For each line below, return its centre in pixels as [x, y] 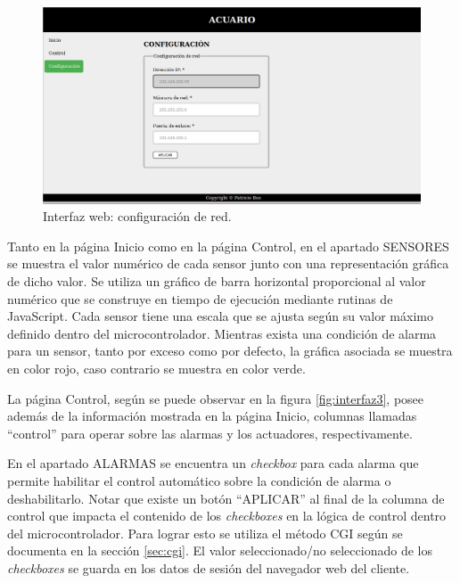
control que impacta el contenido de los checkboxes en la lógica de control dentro [227, 516]
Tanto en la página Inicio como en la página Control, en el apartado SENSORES [228, 246]
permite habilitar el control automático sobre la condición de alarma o [199, 480]
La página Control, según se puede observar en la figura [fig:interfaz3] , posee [216, 398]
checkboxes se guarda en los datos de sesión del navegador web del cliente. [209, 567]
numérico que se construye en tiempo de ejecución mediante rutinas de [200, 298]
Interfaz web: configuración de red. [137, 216]
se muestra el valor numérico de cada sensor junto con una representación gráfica [228, 263]
